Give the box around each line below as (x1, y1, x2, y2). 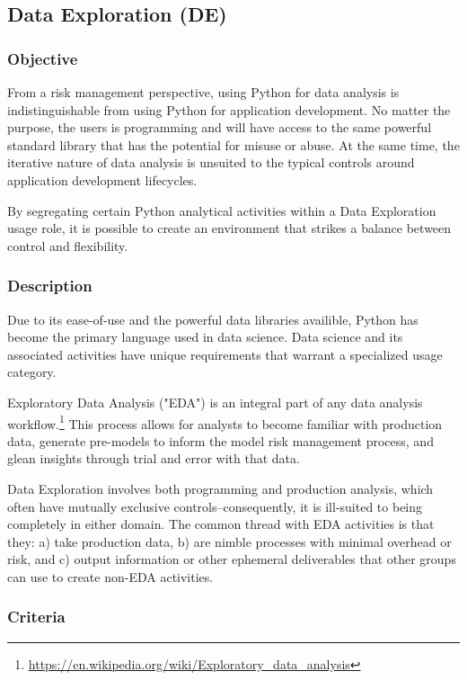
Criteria (7, 605, 66, 628)
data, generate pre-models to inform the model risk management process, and (7, 431, 434, 450)
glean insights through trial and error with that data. (7, 449, 300, 468)
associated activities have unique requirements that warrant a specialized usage (7, 344, 443, 363)
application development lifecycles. (7, 170, 198, 189)
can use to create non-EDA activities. (7, 567, 214, 586)
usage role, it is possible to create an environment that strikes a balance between (7, 219, 452, 237)
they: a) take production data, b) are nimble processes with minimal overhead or (7, 532, 452, 550)
